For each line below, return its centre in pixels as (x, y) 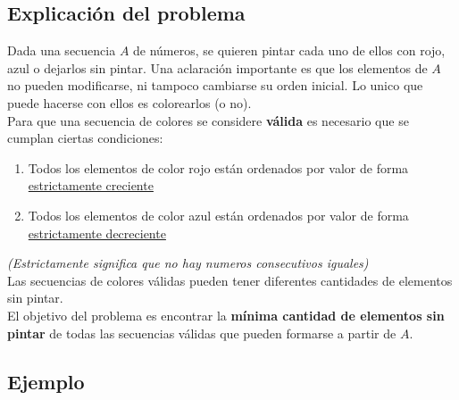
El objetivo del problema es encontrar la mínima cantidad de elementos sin (226, 315)
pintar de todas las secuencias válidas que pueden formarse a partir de (202, 333)
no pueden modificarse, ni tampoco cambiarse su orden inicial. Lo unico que (215, 85)
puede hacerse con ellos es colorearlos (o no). (129, 102)
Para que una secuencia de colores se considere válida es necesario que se (208, 120)
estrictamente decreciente (97, 233)
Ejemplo (46, 381)
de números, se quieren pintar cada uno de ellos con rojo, (289, 50)
